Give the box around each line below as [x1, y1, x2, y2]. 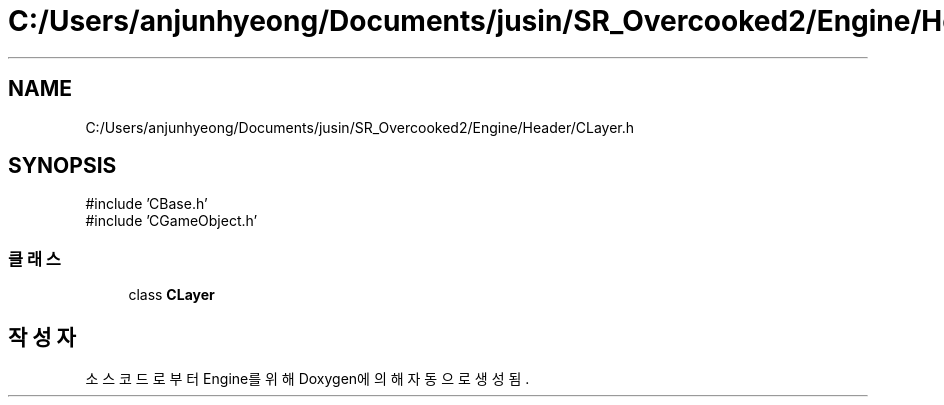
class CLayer [128, 286, 215, 304]
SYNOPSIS [8, 153, 117, 179]
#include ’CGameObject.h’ [85, 212, 258, 230]
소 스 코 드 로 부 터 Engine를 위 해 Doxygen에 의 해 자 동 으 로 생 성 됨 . [85, 370, 530, 388]
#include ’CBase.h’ [85, 195, 208, 213]
